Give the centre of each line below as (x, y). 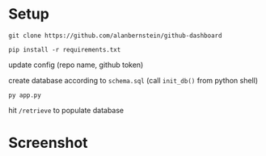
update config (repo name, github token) (76, 65)
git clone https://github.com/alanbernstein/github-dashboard (115, 36)
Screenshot (48, 143)
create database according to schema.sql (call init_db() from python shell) (133, 80)
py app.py (25, 95)
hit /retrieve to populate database (66, 110)
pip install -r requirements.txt (65, 49)
